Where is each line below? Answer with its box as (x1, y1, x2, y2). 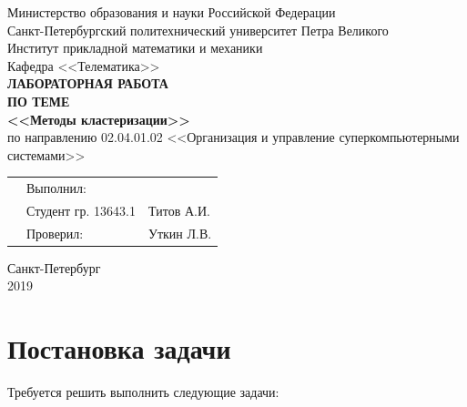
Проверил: (26, 223, 84, 242)
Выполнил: (26, 178, 86, 198)
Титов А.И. (148, 200, 210, 219)
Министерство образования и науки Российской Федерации (7, 3, 336, 21)
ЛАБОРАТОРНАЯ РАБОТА (7, 74, 168, 93)
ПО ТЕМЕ (7, 91, 70, 110)
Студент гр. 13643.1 (26, 200, 137, 219)
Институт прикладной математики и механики (7, 38, 263, 57)
